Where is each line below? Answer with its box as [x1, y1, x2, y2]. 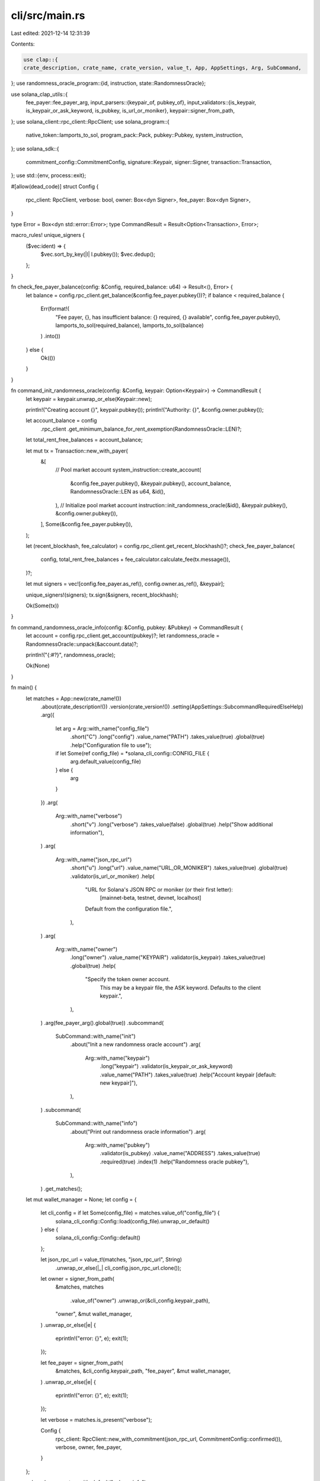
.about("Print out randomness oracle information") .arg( [70, 1128, 206, 1135]
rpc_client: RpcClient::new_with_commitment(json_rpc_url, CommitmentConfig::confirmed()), [55, 1435, 283, 1442]
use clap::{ [23, 56, 59, 63]
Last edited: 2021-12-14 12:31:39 [11, 30, 90, 37]
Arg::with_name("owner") [55, 945, 118, 953]
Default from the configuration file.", [85, 905, 173, 912]
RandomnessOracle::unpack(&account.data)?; [25, 640, 139, 647]
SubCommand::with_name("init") [55, 1033, 136, 1040]
